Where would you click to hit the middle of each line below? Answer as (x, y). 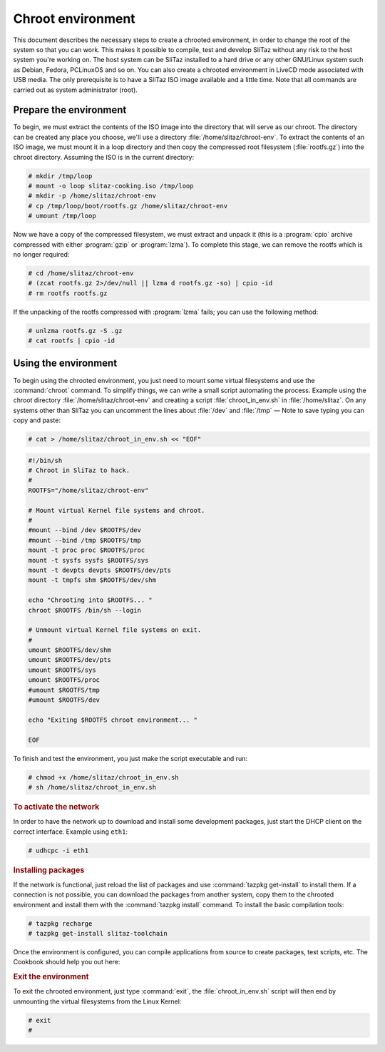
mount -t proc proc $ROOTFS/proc (87, 550)
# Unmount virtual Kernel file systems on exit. (115, 630)
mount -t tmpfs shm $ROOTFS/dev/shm (92, 580)
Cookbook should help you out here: (67, 962)
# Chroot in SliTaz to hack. (79, 470)
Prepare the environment (70, 110)
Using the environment (65, 363)
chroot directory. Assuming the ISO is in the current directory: (104, 157)
